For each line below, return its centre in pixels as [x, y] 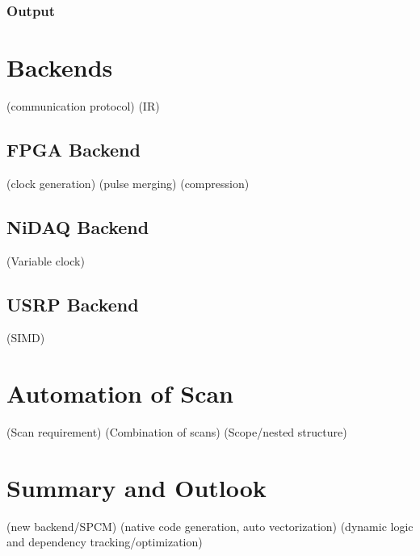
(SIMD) [26, 338]
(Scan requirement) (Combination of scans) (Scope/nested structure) [177, 432]
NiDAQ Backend [78, 226]
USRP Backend [73, 304]
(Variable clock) [46, 260]
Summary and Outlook [136, 487]
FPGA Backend [73, 149]
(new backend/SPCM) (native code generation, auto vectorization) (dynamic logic [210, 526]
